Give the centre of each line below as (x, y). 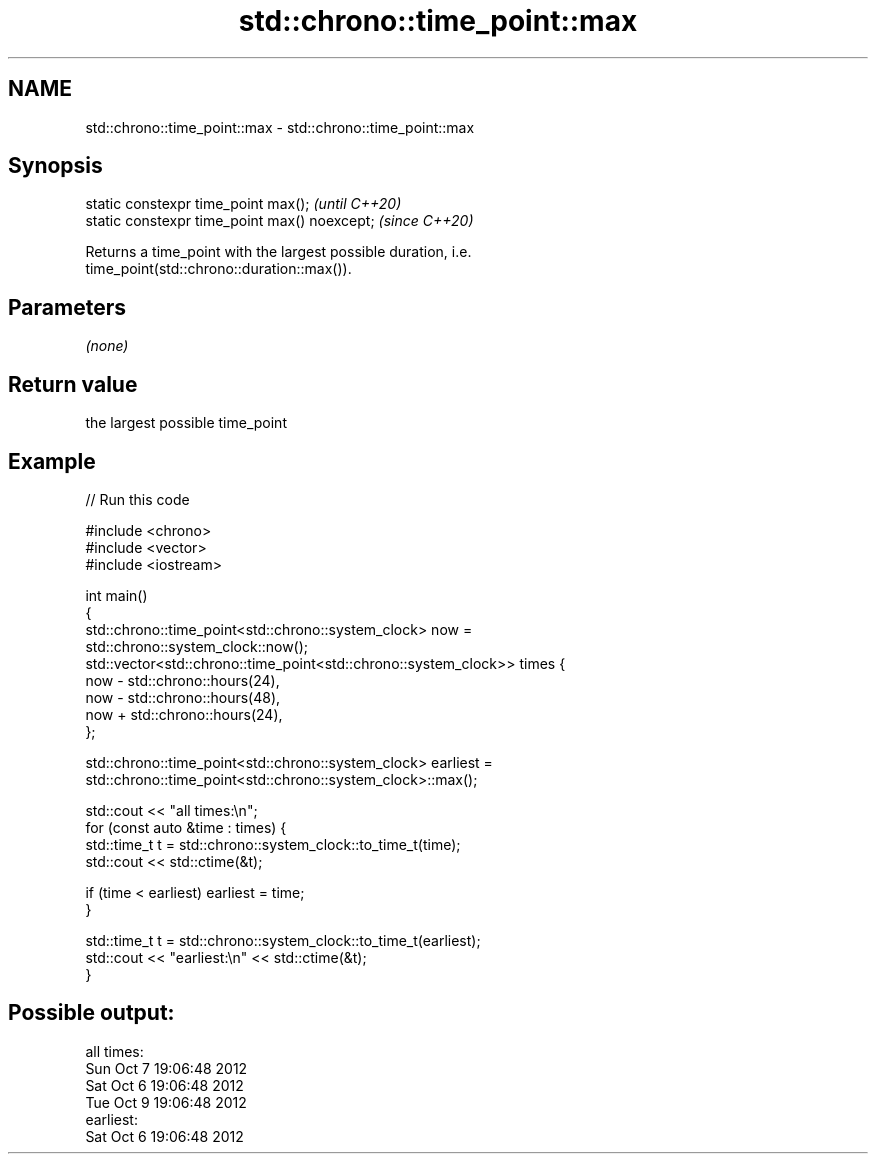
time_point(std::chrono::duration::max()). (218, 269)
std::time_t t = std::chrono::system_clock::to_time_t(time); (273, 844)
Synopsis (55, 166)
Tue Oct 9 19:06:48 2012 (166, 1102)
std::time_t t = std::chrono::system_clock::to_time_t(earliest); (283, 940)
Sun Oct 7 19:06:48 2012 (166, 1068)
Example (52, 461)
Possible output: (91, 1013)
